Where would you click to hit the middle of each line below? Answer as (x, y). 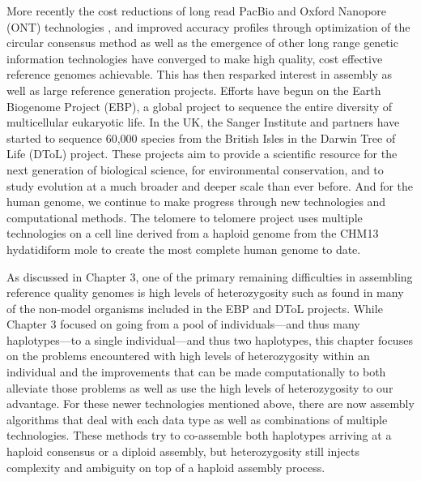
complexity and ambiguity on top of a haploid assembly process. (166, 467)
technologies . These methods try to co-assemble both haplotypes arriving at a (199, 435)
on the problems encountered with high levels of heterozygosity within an (188, 356)
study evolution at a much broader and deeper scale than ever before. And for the (210, 185)
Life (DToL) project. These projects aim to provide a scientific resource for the (202, 154)
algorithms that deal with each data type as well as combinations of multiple (197, 419)
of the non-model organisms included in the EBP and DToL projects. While (195, 308)
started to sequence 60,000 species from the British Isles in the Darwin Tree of (201, 137)
